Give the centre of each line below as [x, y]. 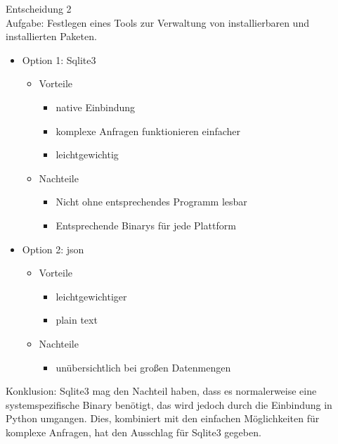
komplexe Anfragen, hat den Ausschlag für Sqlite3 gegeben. [134, 432]
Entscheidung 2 [39, 8]
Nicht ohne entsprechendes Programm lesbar [151, 202]
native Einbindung [96, 107]
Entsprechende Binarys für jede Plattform [146, 225]
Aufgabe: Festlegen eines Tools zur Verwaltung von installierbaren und [157, 22]
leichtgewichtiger [91, 296]
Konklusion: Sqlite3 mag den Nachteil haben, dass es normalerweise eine [161, 391]
